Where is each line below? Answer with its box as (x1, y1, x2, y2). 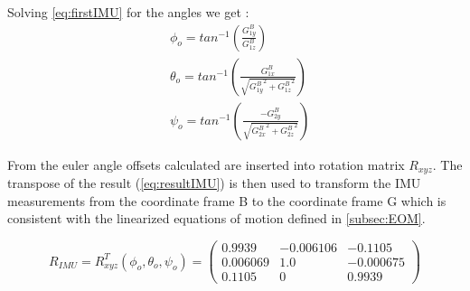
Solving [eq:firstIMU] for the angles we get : (7, 3, 249, 21)
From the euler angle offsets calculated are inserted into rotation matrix (7, 155, 405, 174)
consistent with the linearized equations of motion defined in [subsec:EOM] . (7, 209, 426, 228)
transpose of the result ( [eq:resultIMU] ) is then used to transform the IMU (7, 174, 421, 192)
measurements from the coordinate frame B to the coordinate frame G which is (7, 191, 446, 210)
